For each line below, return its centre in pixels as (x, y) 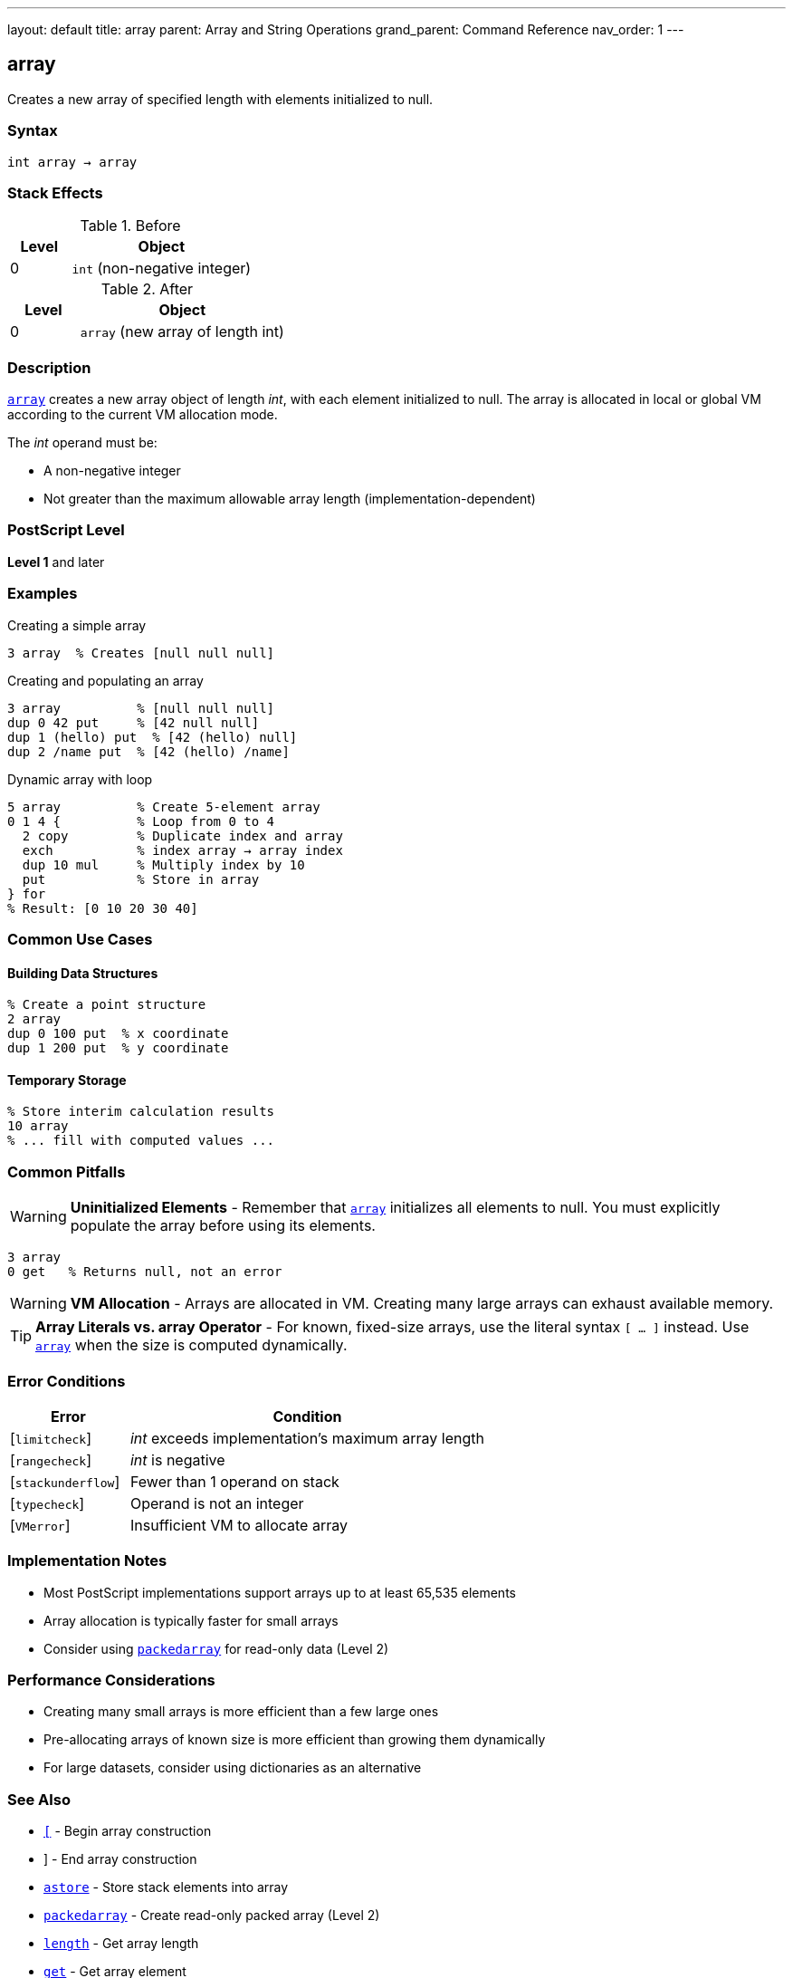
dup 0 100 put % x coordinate (118, 1034)
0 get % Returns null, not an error (145, 1272)
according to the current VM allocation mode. (143, 415)
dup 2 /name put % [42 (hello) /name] (148, 751)
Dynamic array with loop (80, 779)
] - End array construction (120, 1859)
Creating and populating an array (105, 680)
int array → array (72, 162)
